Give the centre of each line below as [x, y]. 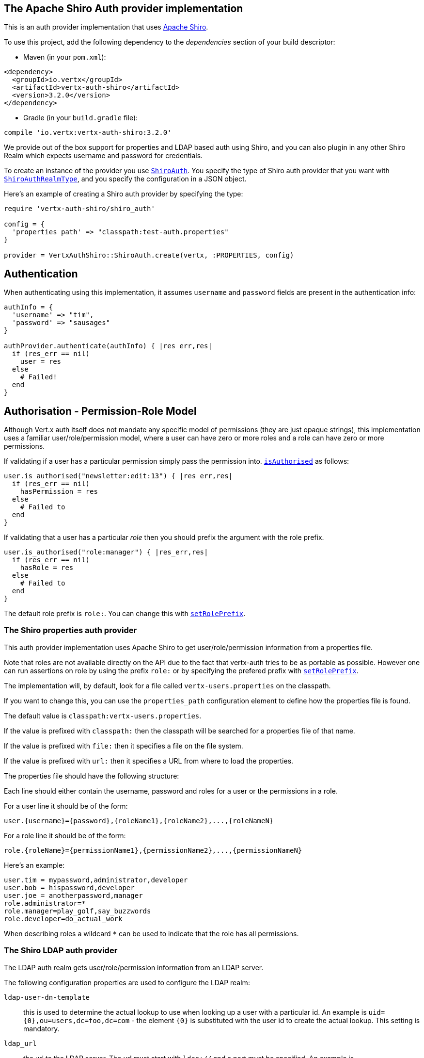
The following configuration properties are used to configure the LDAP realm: [127, 982]
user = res [41, 362]
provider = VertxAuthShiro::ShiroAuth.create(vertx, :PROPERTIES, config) [149, 255]
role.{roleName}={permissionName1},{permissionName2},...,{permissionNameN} [153, 850]
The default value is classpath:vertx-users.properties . [103, 716]
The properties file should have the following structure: [92, 776]
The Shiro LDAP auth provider [61, 951]
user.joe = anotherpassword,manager [73, 895]
